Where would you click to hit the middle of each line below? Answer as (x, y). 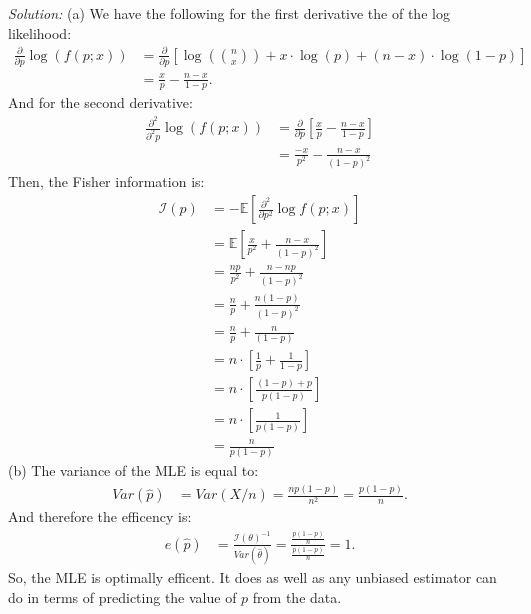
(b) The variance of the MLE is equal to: (133, 470)
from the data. (297, 596)
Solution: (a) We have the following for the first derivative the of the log (229, 13)
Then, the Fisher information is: (106, 181)
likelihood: (40, 32)
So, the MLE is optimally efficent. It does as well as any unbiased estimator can (252, 577)
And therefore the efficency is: (100, 516)
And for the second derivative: (100, 102)
